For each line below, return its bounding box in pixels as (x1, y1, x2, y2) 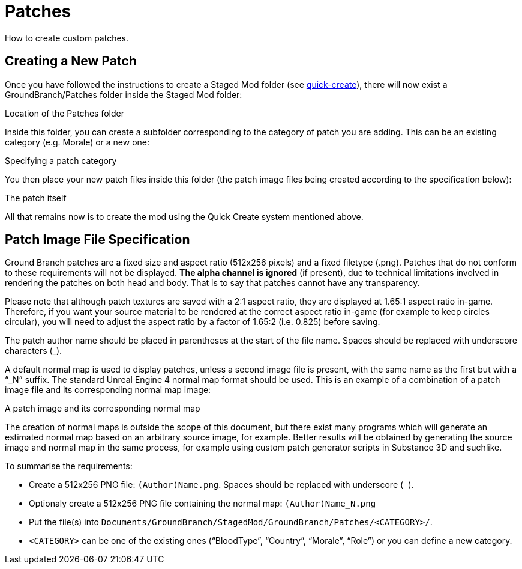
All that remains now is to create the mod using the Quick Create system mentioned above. (5, 211, 364, 222)
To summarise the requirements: (5, 461, 133, 472)
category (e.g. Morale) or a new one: (5, 136, 150, 147)
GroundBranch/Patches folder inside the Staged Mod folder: (5, 89, 242, 100)
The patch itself (5, 192, 67, 203)
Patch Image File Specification (5, 232, 190, 248)
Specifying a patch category (5, 155, 117, 166)
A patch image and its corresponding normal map (5, 403, 200, 414)
